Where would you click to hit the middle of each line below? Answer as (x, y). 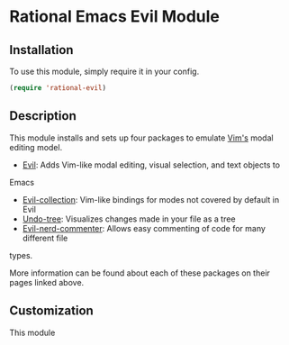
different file (45, 238)
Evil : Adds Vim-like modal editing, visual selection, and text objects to (151, 165)
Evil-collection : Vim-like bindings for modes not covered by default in (151, 199)
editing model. (36, 147)
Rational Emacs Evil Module (115, 17)
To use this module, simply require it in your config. (104, 71)
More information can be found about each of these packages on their (140, 273)
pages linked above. (47, 282)
